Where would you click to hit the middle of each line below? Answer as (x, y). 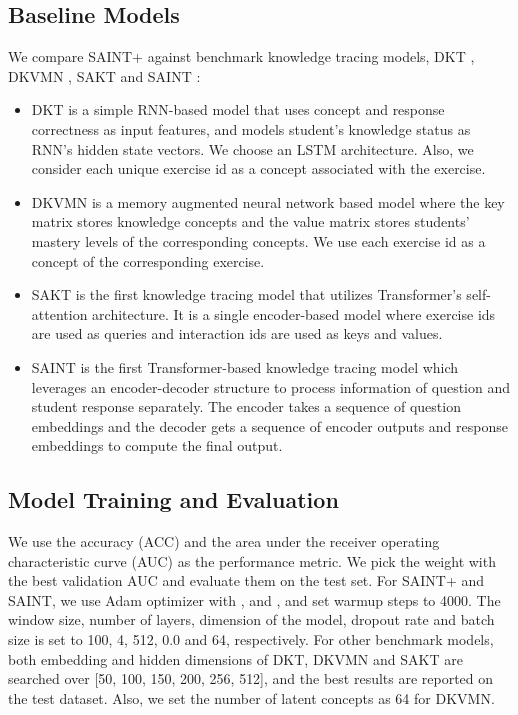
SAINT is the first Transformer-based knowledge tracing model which (245, 366)
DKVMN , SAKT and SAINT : (104, 75)
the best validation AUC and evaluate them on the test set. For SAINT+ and (246, 580)
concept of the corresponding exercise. (148, 260)
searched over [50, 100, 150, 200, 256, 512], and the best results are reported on (251, 678)
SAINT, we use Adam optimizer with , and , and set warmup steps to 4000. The (254, 599)
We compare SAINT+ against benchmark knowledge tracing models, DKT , (241, 56)
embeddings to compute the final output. (157, 445)
